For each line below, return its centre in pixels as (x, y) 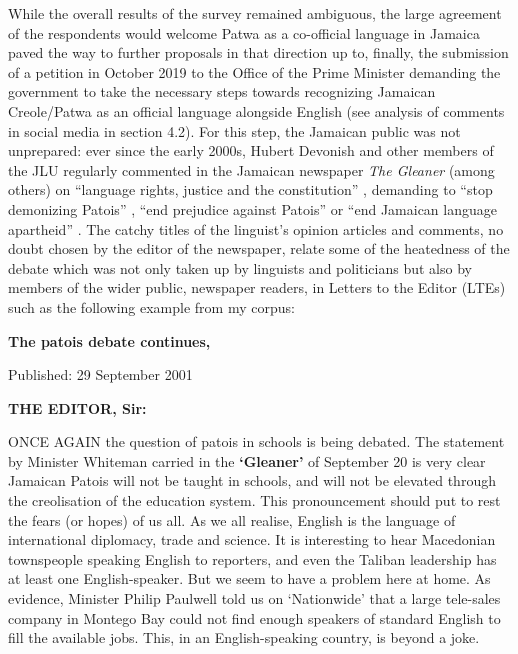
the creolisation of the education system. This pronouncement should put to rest (254, 500)
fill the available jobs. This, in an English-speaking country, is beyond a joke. (244, 637)
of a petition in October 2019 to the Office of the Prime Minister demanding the (254, 71)
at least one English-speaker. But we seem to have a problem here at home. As (249, 578)
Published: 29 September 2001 (100, 374)
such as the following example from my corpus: (151, 306)
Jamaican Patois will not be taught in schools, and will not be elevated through (252, 480)
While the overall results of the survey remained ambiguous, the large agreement (255, 13)
